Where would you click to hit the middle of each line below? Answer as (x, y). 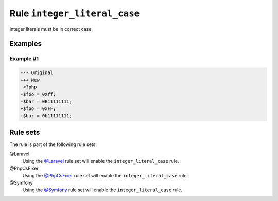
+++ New (30, 80)
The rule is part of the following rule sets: (53, 144)
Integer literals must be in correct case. (51, 29)
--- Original (37, 73)
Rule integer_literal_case (75, 13)
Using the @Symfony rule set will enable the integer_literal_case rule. (102, 190)
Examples (26, 44)
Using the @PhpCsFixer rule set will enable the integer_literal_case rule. (105, 175)
